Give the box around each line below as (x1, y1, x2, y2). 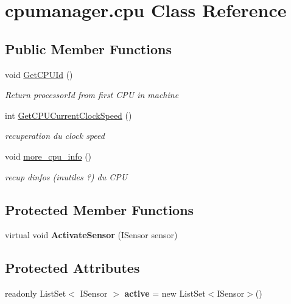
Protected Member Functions (5, 200, 194, 219)
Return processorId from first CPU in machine (5, 88, 179, 101)
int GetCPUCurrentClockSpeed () (5, 108, 132, 121)
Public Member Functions (5, 39, 172, 58)
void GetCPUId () (5, 68, 73, 80)
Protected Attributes (5, 258, 140, 277)
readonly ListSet (5, 287, 66, 300)
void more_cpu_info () (5, 149, 92, 162)
